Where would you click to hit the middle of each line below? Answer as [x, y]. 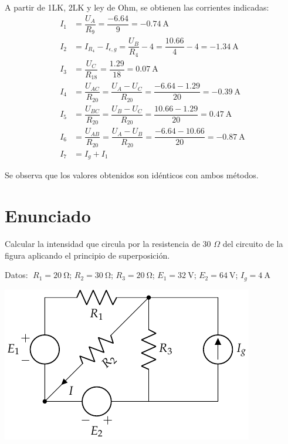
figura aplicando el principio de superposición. [87, 255]
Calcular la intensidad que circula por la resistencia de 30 [108, 244]
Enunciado [48, 216]
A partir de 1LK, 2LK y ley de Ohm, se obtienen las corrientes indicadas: [137, 7]
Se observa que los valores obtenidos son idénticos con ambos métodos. [132, 175]
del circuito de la [253, 244]
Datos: [16, 275]
